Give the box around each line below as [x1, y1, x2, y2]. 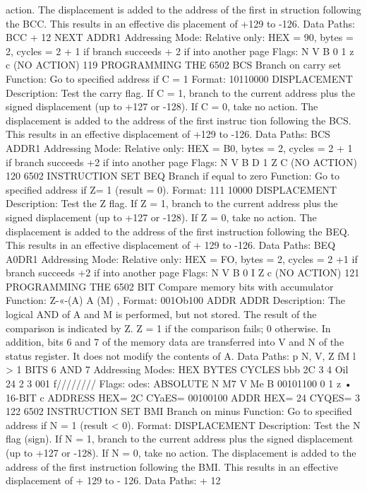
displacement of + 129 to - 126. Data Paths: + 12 [6, 473, 221, 488]
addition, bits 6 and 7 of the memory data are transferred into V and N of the [6, 334, 344, 349]
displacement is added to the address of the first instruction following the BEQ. [6, 223, 350, 238]
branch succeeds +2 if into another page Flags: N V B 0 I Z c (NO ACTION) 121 [6, 265, 360, 280]
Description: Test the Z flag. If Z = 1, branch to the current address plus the [6, 196, 338, 211]
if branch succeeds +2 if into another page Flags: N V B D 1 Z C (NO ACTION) [6, 154, 357, 169]
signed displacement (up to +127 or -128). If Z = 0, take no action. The [6, 209, 317, 224]
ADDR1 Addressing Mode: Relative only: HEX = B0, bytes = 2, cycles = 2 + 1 [6, 140, 353, 155]
